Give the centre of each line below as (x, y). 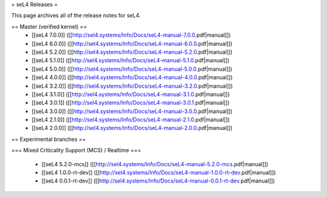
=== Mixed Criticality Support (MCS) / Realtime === (76, 150)
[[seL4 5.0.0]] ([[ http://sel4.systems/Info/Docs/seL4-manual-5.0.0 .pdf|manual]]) (132, 69)
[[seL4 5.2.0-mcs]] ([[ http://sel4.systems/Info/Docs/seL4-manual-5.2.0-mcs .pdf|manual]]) (155, 164)
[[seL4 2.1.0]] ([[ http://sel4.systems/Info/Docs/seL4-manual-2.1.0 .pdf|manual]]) (131, 120)
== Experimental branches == (48, 139)
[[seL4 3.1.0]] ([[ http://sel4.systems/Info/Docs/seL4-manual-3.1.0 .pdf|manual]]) (131, 94)
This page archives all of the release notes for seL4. (76, 16)
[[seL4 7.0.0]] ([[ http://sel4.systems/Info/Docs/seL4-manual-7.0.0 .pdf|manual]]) (131, 35)
